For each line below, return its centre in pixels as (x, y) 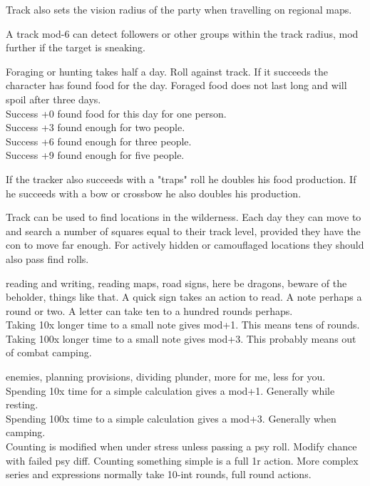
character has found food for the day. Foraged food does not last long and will (176, 85)
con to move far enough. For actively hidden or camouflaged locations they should (185, 245)
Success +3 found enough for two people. (96, 127)
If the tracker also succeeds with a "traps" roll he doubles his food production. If (181, 179)
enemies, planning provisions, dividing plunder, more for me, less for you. (166, 377)
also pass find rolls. (47, 258)
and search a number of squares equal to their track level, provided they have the (183, 231)
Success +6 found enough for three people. (99, 141)
